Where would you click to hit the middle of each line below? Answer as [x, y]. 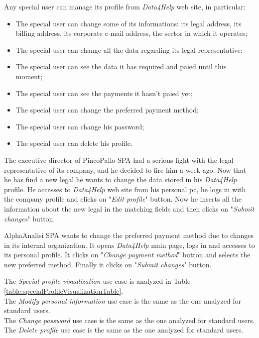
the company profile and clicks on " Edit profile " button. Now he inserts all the [123, 199]
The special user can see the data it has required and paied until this [121, 66]
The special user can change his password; [80, 126]
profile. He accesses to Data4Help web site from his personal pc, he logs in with [125, 189]
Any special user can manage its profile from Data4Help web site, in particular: [125, 6]
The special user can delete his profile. [74, 143]
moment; [29, 76]
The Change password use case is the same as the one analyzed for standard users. [129, 320]
